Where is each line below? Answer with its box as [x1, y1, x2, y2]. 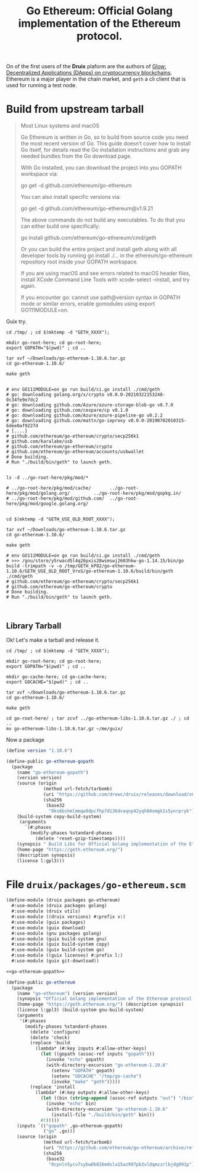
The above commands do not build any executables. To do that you [20, 217, 185, 224]
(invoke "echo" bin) [46, 1101, 97, 1107]
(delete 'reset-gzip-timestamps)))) [35, 835, 126, 842]
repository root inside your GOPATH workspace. [20, 258, 138, 265]
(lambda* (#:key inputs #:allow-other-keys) [35, 1045, 147, 1051]
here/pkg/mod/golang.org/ [6, 491, 70, 497]
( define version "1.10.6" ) [6, 748, 73, 754]
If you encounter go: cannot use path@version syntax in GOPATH [20, 294, 181, 301]
